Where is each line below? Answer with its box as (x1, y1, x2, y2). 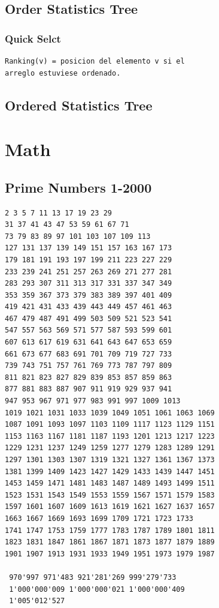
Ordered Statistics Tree (5, 95, 153, 114)
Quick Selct (5, 31, 61, 46)
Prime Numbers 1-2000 (5, 178, 152, 196)
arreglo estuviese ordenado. (5, 68, 121, 77)
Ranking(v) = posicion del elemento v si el (5, 57, 185, 65)
